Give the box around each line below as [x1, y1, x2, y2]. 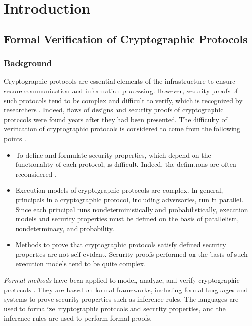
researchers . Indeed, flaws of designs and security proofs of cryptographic [4, 105, 224, 115]
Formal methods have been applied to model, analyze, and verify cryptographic [4, 275, 240, 285]
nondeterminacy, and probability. [15, 223, 114, 233]
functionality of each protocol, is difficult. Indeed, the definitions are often [15, 159, 236, 169]
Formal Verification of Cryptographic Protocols [4, 31, 248, 46]
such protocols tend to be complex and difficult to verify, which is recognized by [4, 95, 243, 105]
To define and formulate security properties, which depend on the [15, 149, 211, 160]
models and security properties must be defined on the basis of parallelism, [15, 214, 239, 224]
